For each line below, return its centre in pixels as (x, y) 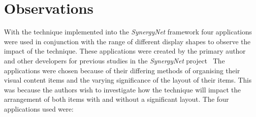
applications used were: (39, 108)
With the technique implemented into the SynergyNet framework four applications (128, 32)
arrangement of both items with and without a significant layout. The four (116, 99)
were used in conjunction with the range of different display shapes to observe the (127, 41)
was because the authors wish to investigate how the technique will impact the (123, 89)
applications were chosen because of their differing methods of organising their (122, 70)
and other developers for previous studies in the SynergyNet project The (114, 60)
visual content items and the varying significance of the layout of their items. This (128, 80)
